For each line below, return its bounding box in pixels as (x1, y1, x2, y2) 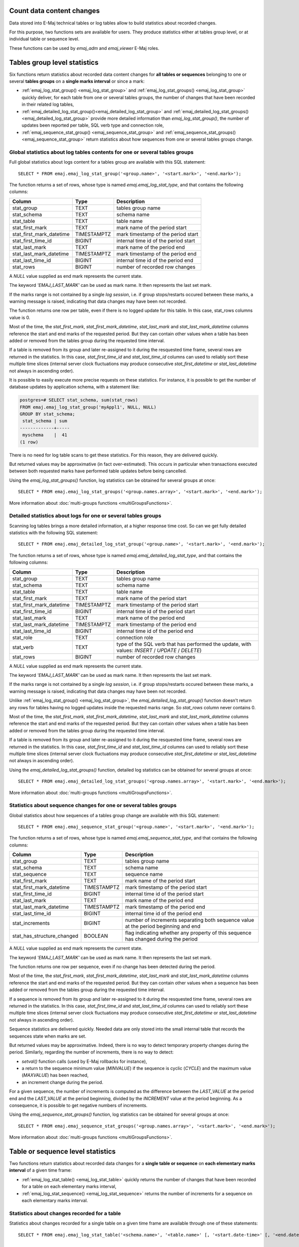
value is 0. (9, 314, 30, 320)
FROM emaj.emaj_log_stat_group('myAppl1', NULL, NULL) (19, 404, 156, 410)
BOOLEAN (84, 933, 108, 940)
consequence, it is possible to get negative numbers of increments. (9, 1102, 148, 1108)
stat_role (12, 634, 33, 641)
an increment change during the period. (21, 1079, 104, 1085)
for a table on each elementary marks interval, (21, 1184, 117, 1190)
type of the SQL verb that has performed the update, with (116, 640, 252, 647)
